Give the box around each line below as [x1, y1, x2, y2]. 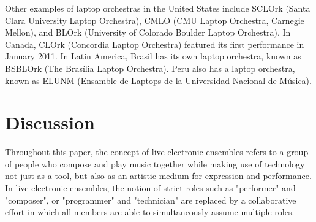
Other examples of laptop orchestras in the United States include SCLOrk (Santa [5, 2, 310, 14]
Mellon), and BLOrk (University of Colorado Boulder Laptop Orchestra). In [5, 26, 291, 39]
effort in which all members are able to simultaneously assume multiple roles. [5, 205, 295, 218]
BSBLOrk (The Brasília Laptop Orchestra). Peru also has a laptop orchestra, [5, 61, 295, 74]
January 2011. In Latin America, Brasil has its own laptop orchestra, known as [5, 50, 301, 63]
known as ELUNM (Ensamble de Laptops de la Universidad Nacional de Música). [5, 74, 312, 86]
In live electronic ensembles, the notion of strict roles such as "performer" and [5, 182, 296, 194]
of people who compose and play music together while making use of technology [5, 157, 305, 170]
